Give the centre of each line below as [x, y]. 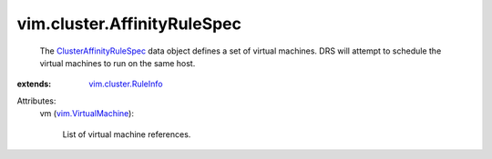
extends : [34, 84]
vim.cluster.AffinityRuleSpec [129, 24]
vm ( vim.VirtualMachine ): [87, 114]
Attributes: [36, 101]
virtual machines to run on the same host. [118, 63]
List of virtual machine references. [127, 134]
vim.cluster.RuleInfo [126, 84]
